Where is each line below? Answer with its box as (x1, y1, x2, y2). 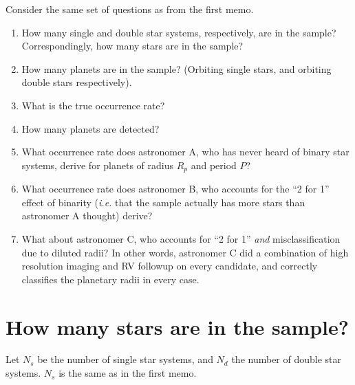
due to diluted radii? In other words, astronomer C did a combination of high (21, 245, 349, 259)
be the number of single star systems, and (37, 352, 213, 366)
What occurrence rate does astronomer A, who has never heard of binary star (21, 144, 349, 159)
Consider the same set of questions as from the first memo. (6, 2, 254, 16)
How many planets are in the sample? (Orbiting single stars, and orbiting (21, 61, 332, 76)
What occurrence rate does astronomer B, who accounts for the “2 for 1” (21, 181, 330, 196)
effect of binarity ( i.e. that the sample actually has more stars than (21, 195, 305, 209)
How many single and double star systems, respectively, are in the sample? (21, 25, 336, 39)
